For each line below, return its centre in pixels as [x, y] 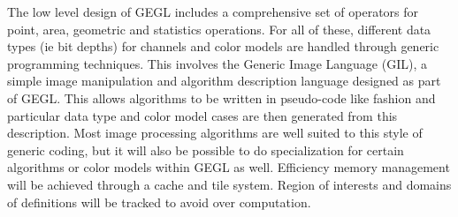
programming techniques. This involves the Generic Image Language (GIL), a [217, 63]
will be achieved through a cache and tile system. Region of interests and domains [229, 184]
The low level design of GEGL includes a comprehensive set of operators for [213, 11]
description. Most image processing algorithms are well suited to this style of [215, 133]
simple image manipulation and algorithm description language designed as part [224, 81]
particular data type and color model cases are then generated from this [202, 115]
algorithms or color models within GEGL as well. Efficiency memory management [229, 167]
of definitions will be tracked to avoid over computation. [159, 202]
